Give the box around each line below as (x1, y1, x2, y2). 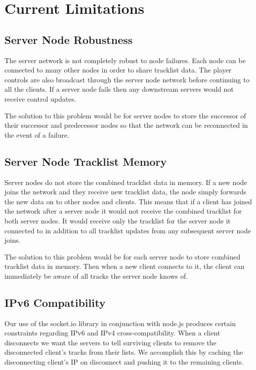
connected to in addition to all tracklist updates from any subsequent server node (4, 225, 251, 235)
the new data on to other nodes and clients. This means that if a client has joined (4, 196, 252, 206)
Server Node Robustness (4, 32, 133, 47)
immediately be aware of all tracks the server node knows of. (4, 270, 188, 281)
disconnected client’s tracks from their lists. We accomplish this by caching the (4, 347, 243, 357)
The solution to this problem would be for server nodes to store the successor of (4, 110, 246, 120)
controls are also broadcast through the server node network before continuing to (4, 74, 250, 84)
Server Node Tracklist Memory (4, 153, 167, 169)
